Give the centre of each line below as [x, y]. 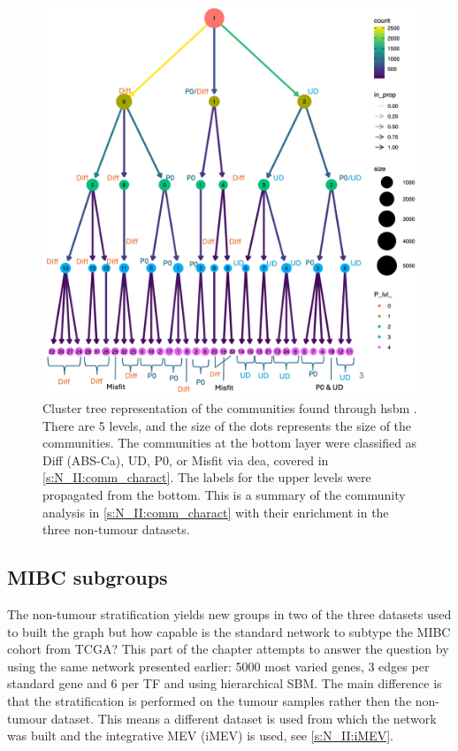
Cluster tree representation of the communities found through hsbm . [230, 408]
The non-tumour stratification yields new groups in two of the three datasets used [229, 613]
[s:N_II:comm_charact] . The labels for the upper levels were [207, 477]
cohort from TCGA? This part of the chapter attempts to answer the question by [228, 649]
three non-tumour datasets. [116, 529]
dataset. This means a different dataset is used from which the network [244, 718]
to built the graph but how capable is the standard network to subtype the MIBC [229, 631]
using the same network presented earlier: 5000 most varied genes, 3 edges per [218, 666]
